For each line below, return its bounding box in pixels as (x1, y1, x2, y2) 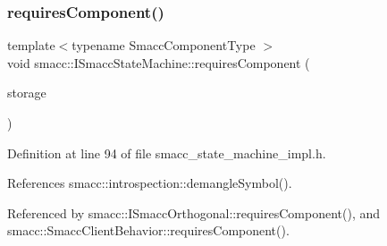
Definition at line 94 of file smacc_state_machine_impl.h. (7, 143, 326, 162)
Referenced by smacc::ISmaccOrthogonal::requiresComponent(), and (7, 203, 381, 222)
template (7, 36, 55, 55)
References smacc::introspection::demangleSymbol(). (7, 174, 292, 192)
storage (7, 83, 46, 102)
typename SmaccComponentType (72, 36, 256, 55)
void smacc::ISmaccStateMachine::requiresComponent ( (7, 53, 310, 72)
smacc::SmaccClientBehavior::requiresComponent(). (7, 221, 290, 240)
